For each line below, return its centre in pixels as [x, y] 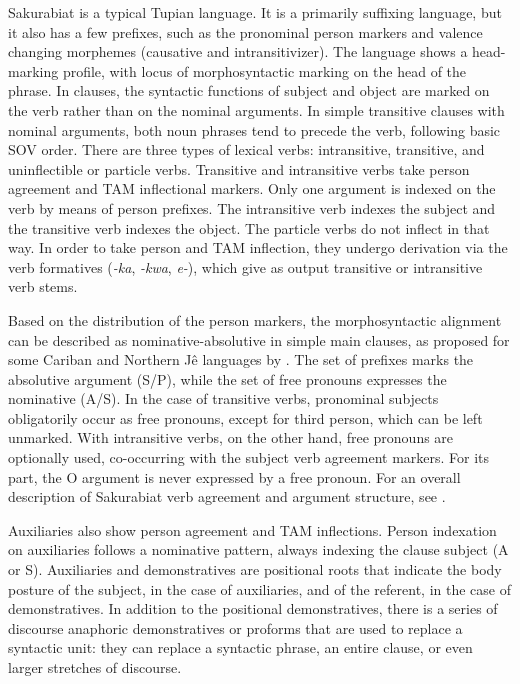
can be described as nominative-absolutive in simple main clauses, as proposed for [259, 339]
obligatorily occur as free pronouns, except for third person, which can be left [245, 417]
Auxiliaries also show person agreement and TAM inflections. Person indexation [252, 529]
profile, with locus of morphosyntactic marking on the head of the [264, 70]
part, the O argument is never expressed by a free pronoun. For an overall [234, 476]
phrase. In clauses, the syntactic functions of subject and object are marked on [249, 90]
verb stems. [43, 286]
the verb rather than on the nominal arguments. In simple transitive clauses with [256, 109]
